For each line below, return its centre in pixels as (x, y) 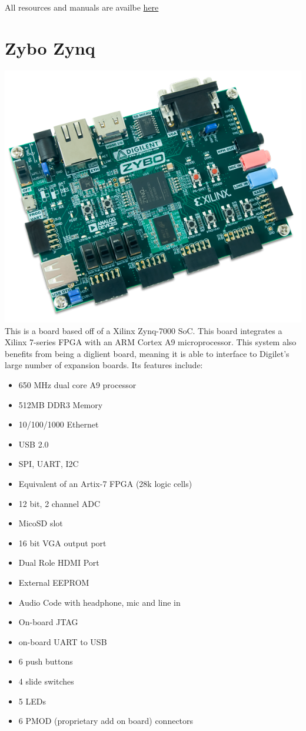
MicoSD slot (41, 523)
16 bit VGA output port (62, 543)
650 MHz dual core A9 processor (77, 385)
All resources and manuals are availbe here (82, 7)
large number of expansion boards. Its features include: (104, 365)
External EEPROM (54, 583)
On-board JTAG (48, 622)
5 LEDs (32, 701)
